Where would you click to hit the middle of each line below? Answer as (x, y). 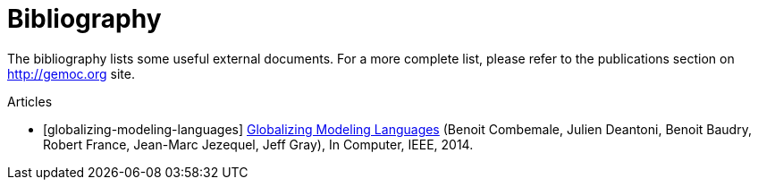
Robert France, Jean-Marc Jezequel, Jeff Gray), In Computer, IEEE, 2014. (258, 144)
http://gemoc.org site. (71, 73)
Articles (30, 101)
